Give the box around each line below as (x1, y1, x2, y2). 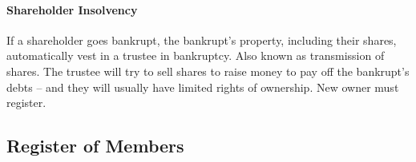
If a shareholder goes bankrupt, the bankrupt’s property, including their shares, (6, 31, 397, 48)
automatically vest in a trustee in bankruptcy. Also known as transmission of (6, 47, 385, 64)
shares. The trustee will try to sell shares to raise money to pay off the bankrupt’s (6, 62, 410, 79)
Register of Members (6, 133, 184, 158)
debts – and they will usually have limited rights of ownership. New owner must (6, 78, 399, 95)
